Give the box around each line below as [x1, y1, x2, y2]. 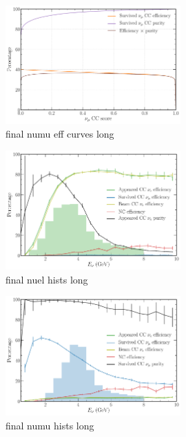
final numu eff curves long [6, 127, 114, 140]
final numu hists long [6, 418, 94, 432]
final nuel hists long [6, 272, 88, 286]
